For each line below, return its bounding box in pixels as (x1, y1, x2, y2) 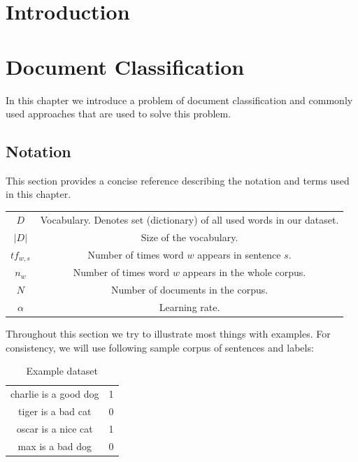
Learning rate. (159, 299, 220, 314)
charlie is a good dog (10, 387, 99, 401)
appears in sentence (197, 247, 281, 261)
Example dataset (26, 363, 99, 378)
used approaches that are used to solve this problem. (6, 106, 231, 121)
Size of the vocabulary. (141, 229, 238, 244)
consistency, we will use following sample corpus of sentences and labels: (6, 340, 314, 354)
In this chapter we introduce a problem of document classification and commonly (6, 92, 353, 107)
